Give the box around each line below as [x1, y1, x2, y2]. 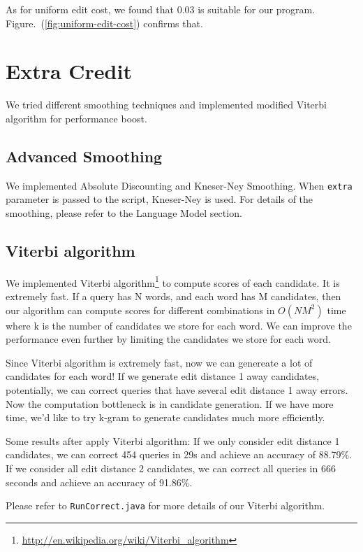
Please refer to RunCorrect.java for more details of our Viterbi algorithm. [6, 498, 325, 513]
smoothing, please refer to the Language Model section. [6, 205, 242, 220]
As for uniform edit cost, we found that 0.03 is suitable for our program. [6, 2, 316, 16]
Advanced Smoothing [6, 145, 163, 167]
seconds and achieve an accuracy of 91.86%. [6, 474, 193, 489]
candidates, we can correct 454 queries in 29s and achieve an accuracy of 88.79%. [6, 447, 353, 462]
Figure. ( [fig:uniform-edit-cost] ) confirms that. [6, 15, 203, 30]
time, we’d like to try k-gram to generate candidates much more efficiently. [6, 410, 325, 425]
